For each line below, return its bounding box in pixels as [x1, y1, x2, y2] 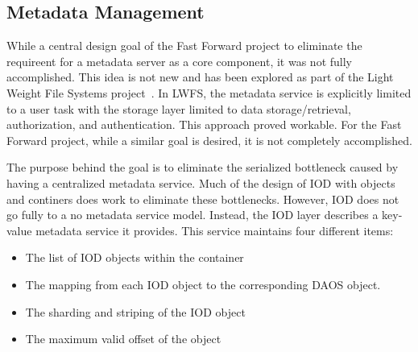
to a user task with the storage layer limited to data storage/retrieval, [6, 100, 351, 117]
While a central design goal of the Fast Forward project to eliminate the [6, 37, 362, 54]
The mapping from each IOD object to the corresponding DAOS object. [25, 275, 381, 292]
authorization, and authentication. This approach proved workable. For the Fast [6, 116, 402, 133]
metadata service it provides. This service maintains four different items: [35, 222, 394, 238]
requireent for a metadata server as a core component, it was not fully [6, 52, 352, 69]
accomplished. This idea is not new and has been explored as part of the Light [6, 68, 394, 85]
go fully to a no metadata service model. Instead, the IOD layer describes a [6, 206, 379, 223]
